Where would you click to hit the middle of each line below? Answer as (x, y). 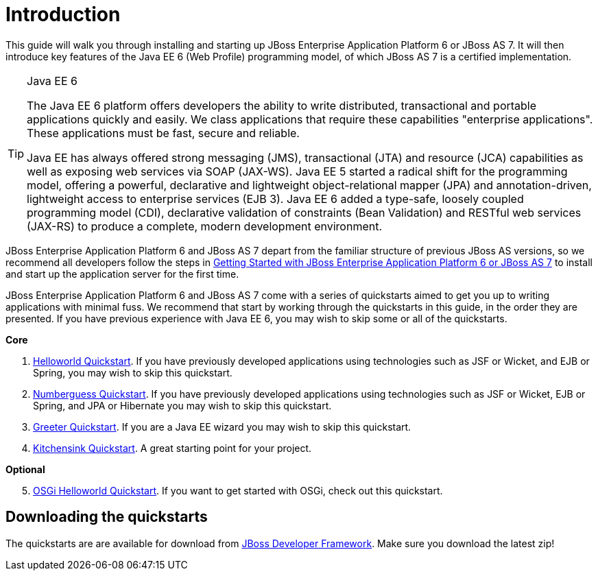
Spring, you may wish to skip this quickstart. (133, 372)
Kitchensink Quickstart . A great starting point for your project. (172, 448)
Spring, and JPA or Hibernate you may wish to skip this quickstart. (182, 405)
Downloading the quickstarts (107, 517)
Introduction (63, 14)
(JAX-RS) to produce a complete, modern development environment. (205, 226)
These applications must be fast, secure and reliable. (163, 133)
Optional (25, 469)
